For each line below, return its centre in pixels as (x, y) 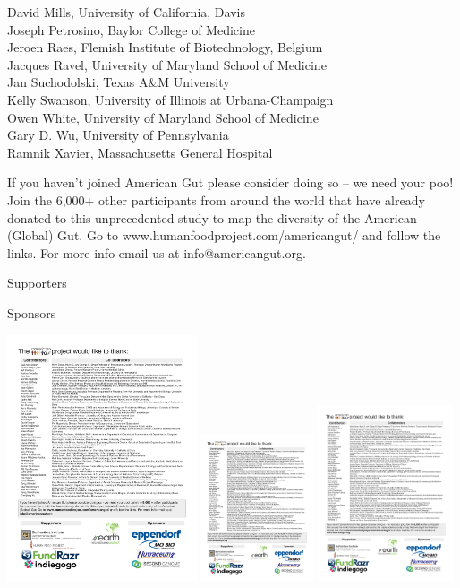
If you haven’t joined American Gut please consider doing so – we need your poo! (230, 182)
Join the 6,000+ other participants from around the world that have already (216, 199)
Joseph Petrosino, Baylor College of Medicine (131, 29)
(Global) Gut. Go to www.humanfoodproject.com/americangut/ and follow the (224, 235)
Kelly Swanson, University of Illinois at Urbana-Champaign (170, 99)
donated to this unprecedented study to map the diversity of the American (212, 217)
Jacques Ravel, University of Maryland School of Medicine (167, 64)
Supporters (37, 283)
